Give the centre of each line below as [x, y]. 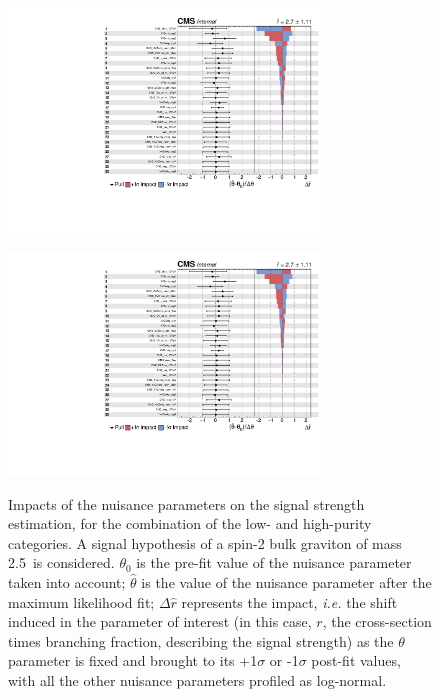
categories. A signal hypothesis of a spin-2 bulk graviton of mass [205, 542]
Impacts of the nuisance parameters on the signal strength [186, 503]
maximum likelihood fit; [81, 601]
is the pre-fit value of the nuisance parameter [274, 562]
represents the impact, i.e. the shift [289, 601]
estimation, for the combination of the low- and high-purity [190, 523]
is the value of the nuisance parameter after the [286, 582]
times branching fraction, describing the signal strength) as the [201, 640]
